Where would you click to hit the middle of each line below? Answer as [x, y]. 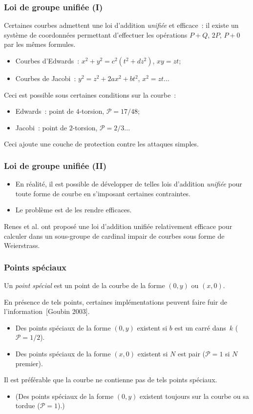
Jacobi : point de [41, 127]
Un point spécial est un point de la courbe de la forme [84, 285]
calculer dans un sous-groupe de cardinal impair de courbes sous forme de [114, 236]
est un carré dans [200, 327]
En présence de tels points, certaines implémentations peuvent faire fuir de [116, 301]
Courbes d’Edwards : [47, 61]
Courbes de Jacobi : [46, 78]
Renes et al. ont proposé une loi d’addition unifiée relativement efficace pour [118, 226]
